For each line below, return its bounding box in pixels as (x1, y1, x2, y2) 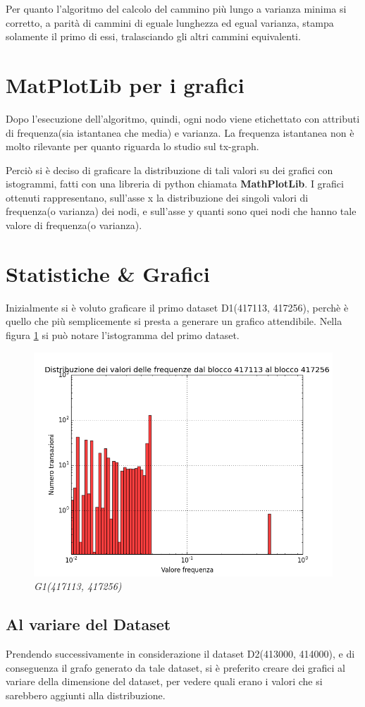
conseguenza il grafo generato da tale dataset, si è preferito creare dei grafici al (6, 660, 345, 675)
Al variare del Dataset (6, 613, 171, 635)
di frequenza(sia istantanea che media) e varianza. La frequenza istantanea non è (6, 125, 354, 140)
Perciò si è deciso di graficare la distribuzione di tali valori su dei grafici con (6, 162, 333, 177)
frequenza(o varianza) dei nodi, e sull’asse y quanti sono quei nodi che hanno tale (6, 204, 357, 219)
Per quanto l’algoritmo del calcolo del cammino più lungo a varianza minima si (6, 1, 347, 16)
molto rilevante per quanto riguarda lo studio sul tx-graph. (6, 139, 259, 154)
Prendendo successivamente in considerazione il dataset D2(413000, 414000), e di (6, 646, 355, 660)
